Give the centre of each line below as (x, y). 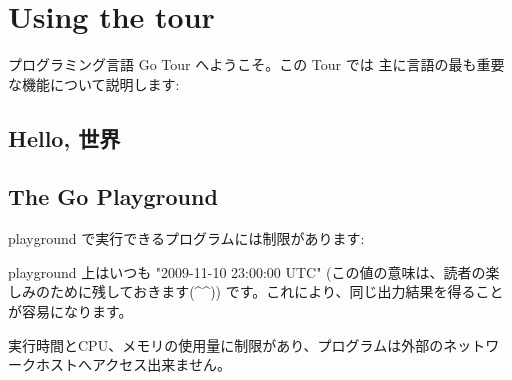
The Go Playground (113, 196)
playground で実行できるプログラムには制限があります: (186, 238)
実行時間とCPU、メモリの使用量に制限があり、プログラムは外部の (226, 344)
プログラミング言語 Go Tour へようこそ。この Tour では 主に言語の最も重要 (256, 64)
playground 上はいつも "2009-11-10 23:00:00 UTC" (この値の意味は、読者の (247, 271)
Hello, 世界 (64, 137)
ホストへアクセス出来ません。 (133, 364)
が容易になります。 (70, 311)
